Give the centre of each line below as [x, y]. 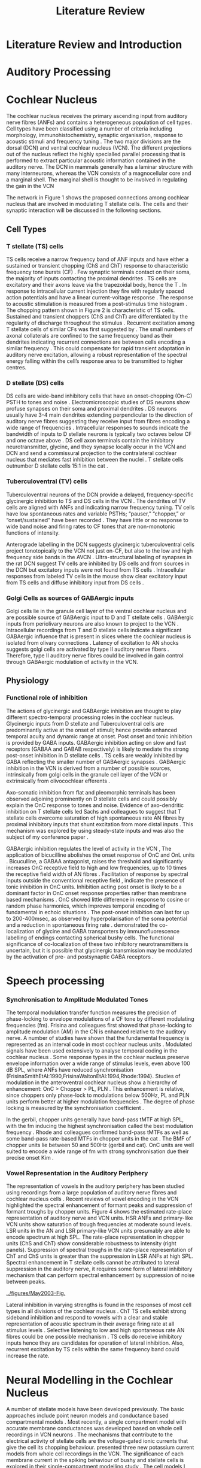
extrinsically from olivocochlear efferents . [58, 781]
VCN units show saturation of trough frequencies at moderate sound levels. [99, 1224]
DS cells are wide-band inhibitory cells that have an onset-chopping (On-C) [99, 396]
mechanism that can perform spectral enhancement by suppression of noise [100, 1275]
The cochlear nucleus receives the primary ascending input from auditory [97, 116]
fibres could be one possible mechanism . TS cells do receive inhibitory [94, 1337]
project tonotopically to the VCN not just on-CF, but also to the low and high [100, 550]
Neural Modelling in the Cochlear [90, 1380]
